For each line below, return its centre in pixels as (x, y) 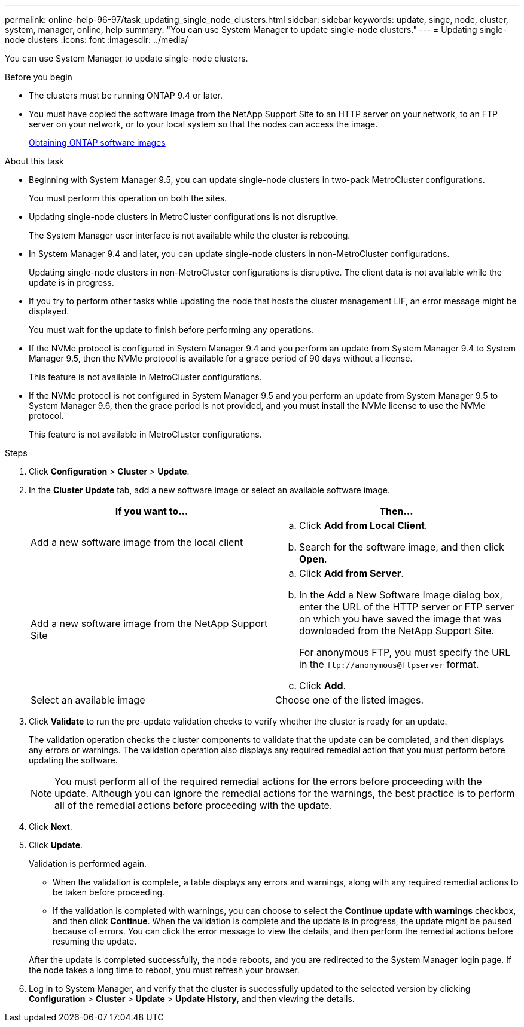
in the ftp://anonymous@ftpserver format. (389, 664)
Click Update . (56, 845)
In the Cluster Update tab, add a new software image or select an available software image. (209, 490)
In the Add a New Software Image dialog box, (401, 595)
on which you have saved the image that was (400, 619)
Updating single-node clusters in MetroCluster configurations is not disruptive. (184, 217)
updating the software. (73, 760)
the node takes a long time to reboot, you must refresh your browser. (164, 970)
